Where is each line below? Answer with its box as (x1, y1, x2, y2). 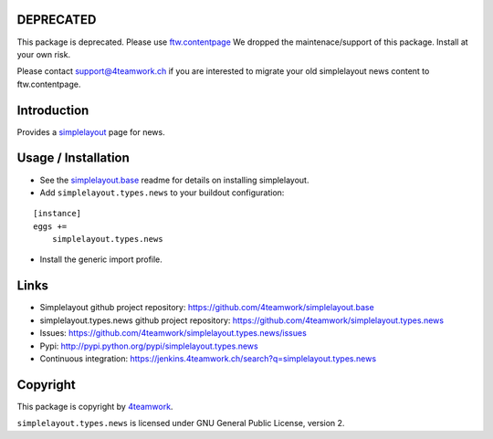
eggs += (33, 221, 68, 232)
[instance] (33, 208, 82, 219)
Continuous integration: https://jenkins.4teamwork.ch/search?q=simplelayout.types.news (39, 352, 377, 364)
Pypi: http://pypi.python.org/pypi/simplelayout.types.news (39, 340, 259, 351)
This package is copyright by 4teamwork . (16, 401, 173, 412)
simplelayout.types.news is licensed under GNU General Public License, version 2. (16, 418, 345, 429)
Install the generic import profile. (39, 254, 163, 265)
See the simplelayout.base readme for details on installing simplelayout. (39, 174, 309, 185)
